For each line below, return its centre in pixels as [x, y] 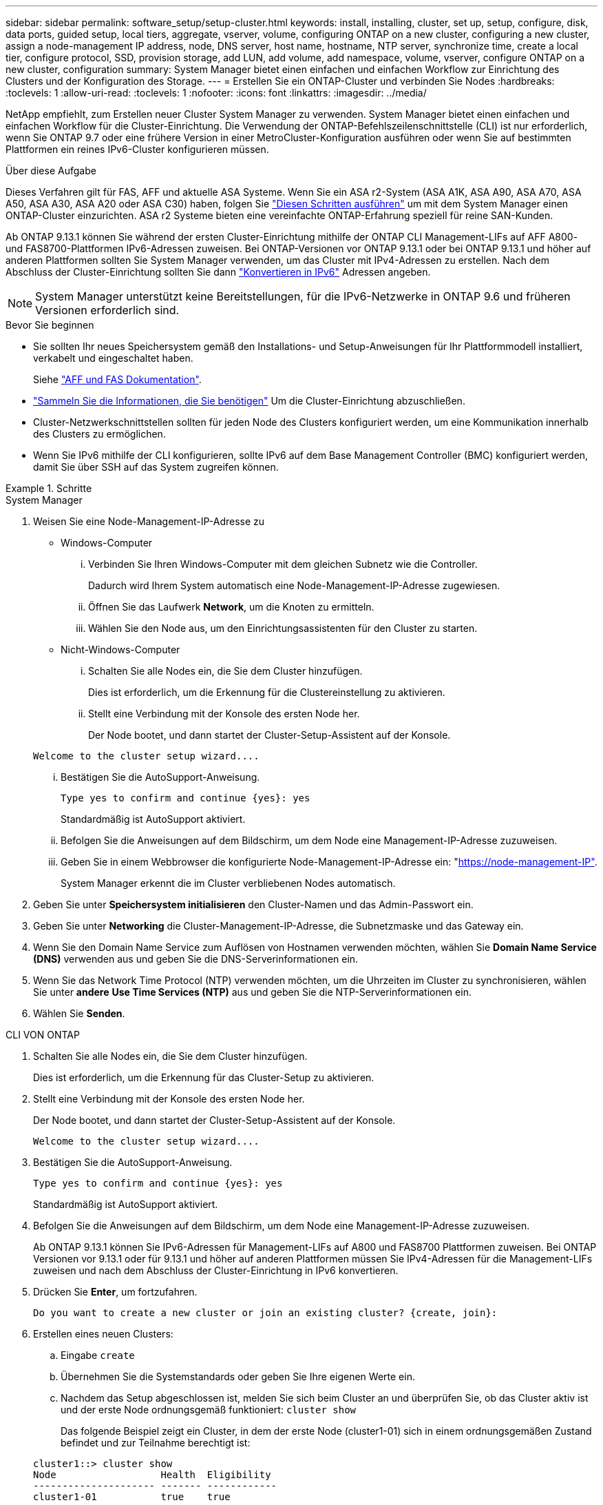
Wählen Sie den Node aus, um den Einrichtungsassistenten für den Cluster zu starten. [283, 628]
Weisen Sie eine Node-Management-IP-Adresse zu [149, 521]
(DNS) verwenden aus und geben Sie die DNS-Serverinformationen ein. [196, 959]
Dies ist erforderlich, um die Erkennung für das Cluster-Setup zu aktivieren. [204, 1077]
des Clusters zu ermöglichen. [99, 434]
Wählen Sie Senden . [79, 1013]
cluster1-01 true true [132, 1497]
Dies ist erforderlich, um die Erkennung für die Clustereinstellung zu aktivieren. [267, 692]
